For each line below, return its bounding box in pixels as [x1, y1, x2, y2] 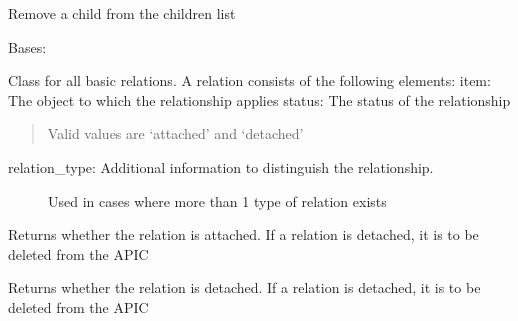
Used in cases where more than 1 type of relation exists [48, 190, 387, 211]
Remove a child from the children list [8, 3, 236, 23]
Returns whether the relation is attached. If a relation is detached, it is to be [8, 224, 479, 245]
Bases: [8, 36, 47, 57]
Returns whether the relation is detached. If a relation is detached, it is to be [8, 277, 481, 298]
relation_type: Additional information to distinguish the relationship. [8, 156, 434, 177]
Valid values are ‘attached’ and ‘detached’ [47, 123, 304, 144]
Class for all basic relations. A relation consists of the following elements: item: [8, 70, 491, 91]
